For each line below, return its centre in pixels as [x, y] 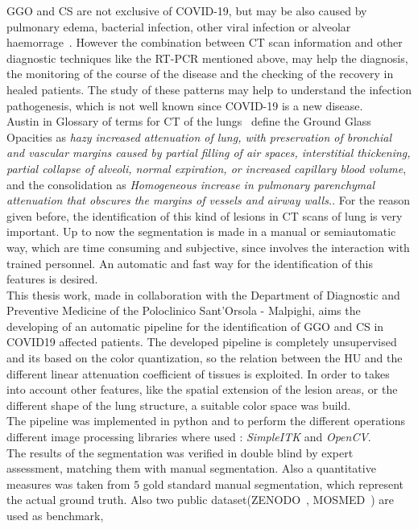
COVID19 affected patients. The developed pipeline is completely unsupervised [202, 342]
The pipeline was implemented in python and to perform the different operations [206, 421]
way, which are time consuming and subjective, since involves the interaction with [208, 247]
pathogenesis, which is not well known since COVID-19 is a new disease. [185, 105]
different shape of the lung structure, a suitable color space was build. [179, 405]
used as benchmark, [55, 515]
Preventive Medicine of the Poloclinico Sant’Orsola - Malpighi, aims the [184, 310]
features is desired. [52, 279]
